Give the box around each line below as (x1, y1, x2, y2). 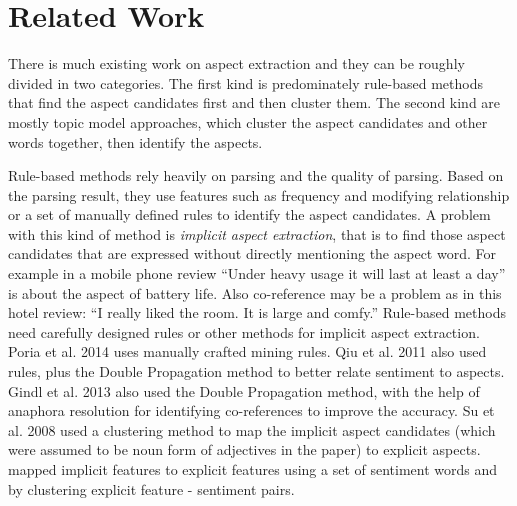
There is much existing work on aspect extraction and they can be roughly (8, 53, 465, 74)
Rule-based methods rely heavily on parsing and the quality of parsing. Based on (8, 165, 504, 186)
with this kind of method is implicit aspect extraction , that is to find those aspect (8, 223, 506, 244)
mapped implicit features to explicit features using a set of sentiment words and (8, 459, 498, 479)
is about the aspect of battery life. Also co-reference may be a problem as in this (8, 282, 502, 303)
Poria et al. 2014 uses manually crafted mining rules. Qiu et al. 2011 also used (8, 341, 487, 362)
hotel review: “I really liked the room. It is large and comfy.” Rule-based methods (8, 302, 506, 323)
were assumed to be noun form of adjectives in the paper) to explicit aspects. (8, 439, 481, 460)
